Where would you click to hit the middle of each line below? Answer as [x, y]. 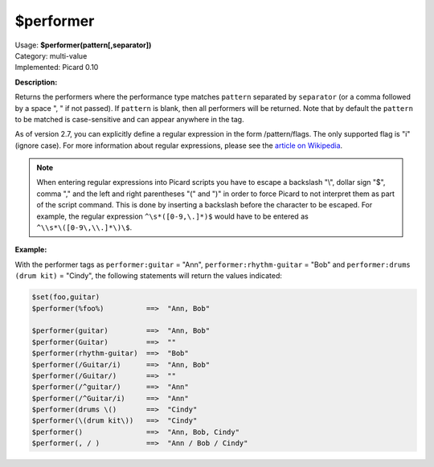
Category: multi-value [51, 55]
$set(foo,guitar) [66, 297]
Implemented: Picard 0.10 [57, 68]
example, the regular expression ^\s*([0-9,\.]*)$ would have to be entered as [172, 216]
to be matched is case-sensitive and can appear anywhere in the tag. [129, 119]
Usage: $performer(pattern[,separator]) [83, 45]
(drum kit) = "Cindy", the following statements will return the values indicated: [149, 276]
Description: [36, 82]
